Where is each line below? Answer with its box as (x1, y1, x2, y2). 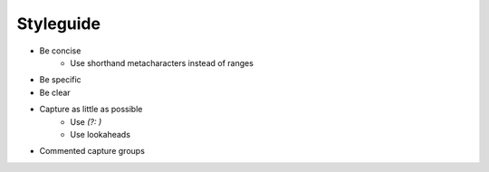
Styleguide (16, 14, 101, 33)
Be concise (39, 45, 81, 56)
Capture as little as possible (39, 104, 143, 115)
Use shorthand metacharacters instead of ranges (70, 57, 254, 68)
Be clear (39, 87, 72, 98)
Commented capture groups (39, 146, 145, 157)
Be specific (39, 74, 81, 85)
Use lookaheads (70, 129, 131, 139)
